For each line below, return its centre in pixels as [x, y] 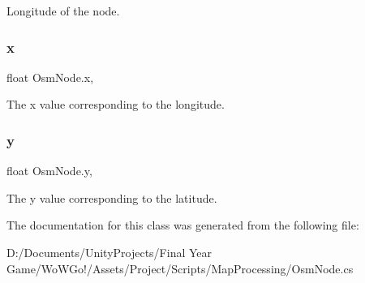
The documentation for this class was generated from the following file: [183, 225]
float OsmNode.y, [49, 171]
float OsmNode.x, [50, 77]
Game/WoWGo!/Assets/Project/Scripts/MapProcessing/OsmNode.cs [180, 268]
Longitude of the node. [63, 11]
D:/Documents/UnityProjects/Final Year [109, 252]
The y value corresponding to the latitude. [112, 197]
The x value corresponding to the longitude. [116, 104]
